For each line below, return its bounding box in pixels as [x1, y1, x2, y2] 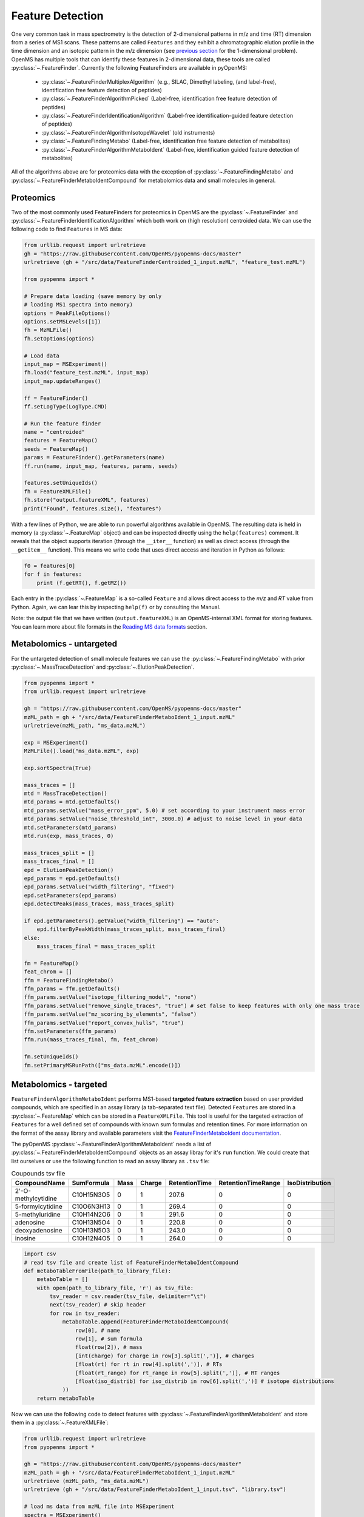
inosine [15, 1234, 36, 1242]
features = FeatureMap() [24, 437, 98, 444]
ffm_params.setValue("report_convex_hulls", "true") [24, 1019, 184, 1026]
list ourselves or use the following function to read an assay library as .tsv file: [11, 1157, 210, 1164]
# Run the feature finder [24, 420, 101, 427]
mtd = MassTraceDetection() [24, 790, 107, 797]
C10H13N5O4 [72, 1218, 110, 1226]
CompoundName [15, 1178, 66, 1187]
